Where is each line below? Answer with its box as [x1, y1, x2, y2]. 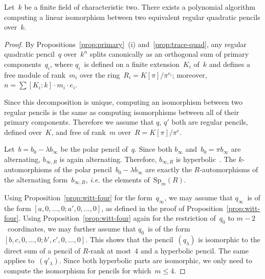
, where [50, 58, 73, 69]
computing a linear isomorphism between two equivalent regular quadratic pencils [4, 11, 260, 22]
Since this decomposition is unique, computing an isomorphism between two [4, 96, 242, 107]
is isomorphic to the [198, 234, 260, 244]
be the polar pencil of [60, 144, 128, 154]
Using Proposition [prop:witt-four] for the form [4, 192, 152, 202]
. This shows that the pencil [85, 234, 173, 244]
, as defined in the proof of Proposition [101, 202, 223, 213]
